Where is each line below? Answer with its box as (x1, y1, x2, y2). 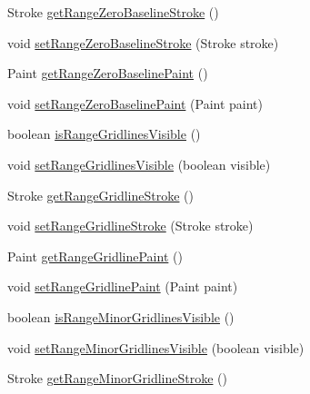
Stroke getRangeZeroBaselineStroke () (7, 3, 219, 21)
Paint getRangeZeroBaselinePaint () (7, 64, 208, 83)
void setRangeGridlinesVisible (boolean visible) (7, 154, 271, 173)
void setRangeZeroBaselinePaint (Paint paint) (7, 94, 263, 113)
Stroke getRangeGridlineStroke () (7, 185, 195, 204)
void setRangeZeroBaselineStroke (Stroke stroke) (7, 33, 279, 52)
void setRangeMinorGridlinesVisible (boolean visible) (7, 338, 305, 357)
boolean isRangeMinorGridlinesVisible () (7, 307, 235, 326)
